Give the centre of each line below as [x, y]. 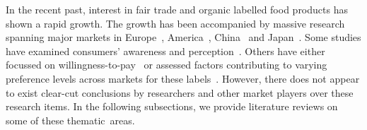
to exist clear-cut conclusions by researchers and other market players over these [180, 92]
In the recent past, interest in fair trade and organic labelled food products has [177, 9]
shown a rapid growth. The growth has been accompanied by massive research [175, 23]
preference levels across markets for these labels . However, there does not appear [183, 78]
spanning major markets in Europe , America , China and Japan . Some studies [183, 37]
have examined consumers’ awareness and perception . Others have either [165, 51]
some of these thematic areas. [70, 120]
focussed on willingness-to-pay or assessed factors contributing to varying [167, 65]
